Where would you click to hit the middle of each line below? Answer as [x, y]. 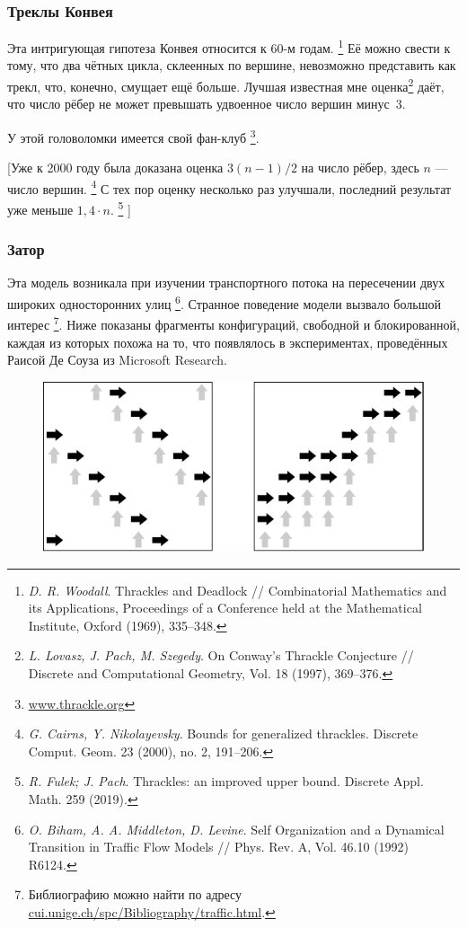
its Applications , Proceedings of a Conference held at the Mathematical [225, 608]
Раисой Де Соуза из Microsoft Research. [117, 360]
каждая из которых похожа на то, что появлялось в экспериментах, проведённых [228, 342]
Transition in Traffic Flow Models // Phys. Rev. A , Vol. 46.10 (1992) [219, 847]
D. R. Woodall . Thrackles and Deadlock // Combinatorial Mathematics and [238, 590]
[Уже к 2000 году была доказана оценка [115, 168]
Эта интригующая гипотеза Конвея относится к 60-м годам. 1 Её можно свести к [229, 46]
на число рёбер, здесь [360, 168]
